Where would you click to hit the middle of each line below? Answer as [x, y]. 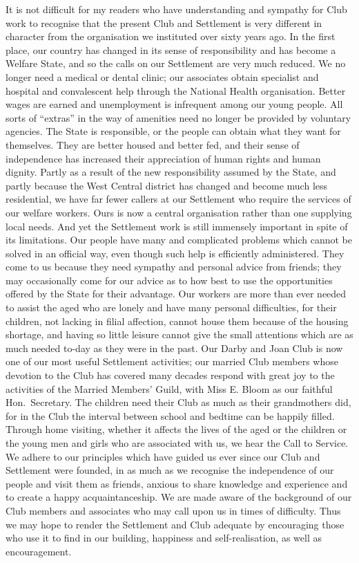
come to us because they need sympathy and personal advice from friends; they [174, 267]
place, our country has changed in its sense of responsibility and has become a [171, 49]
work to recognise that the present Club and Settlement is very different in [164, 22]
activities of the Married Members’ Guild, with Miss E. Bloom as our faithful [169, 388]
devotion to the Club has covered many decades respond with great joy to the [170, 375]
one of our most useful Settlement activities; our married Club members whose [172, 361]
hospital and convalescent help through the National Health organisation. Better [176, 90]
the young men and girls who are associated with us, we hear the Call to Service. [177, 443]
